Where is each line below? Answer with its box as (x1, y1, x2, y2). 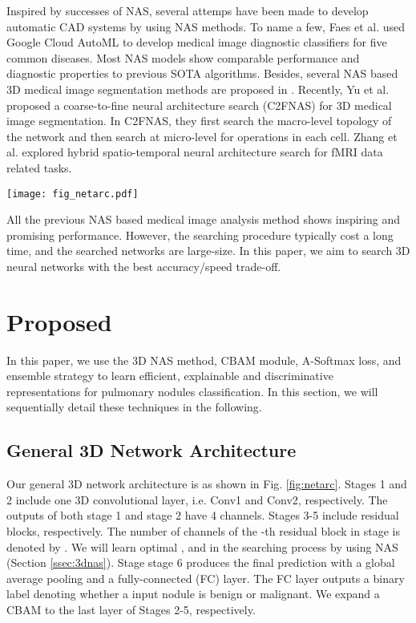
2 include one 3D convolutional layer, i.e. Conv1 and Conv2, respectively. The (6, 491, 388, 508)
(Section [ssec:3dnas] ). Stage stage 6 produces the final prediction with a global (6, 554, 395, 571)
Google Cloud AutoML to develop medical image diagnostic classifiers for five (6, 34, 387, 51)
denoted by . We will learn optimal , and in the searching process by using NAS (6, 538, 398, 555)
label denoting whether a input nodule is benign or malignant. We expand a (6, 585, 380, 602)
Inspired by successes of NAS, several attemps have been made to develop (6, 2, 369, 18)
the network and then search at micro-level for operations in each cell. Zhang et (6, 127, 398, 144)
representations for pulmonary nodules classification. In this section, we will (6, 382, 378, 399)
